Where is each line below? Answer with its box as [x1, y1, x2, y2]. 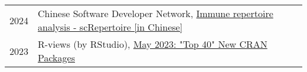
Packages [38, 51, 75, 64]
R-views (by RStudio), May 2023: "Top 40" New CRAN [38, 37, 267, 51]
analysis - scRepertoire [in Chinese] [38, 20, 183, 34]
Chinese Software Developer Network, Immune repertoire [38, 6, 273, 20]
